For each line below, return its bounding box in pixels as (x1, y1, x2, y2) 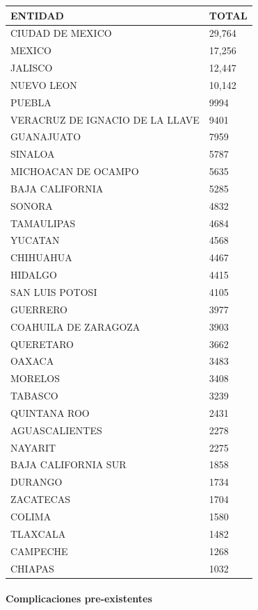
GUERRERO (10, 302, 67, 316)
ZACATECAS (10, 492, 71, 506)
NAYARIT (10, 440, 56, 454)
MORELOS (10, 371, 60, 386)
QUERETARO (10, 336, 74, 351)
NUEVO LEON (10, 77, 77, 92)
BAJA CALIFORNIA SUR (10, 457, 127, 472)
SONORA (10, 198, 53, 213)
